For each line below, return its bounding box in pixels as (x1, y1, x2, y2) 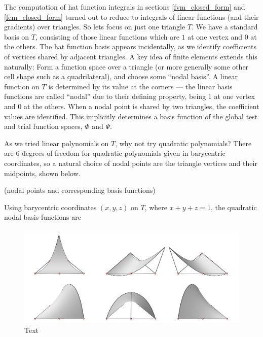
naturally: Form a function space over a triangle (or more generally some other (4, 61, 249, 72)
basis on (4, 31, 29, 42)
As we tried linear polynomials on (4, 138, 109, 148)
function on (4, 81, 40, 91)
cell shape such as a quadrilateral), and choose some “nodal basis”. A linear (4, 71, 238, 82)
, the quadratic (210, 201, 257, 212)
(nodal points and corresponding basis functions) (4, 185, 156, 195)
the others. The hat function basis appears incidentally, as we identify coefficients (4, 41, 256, 52)
